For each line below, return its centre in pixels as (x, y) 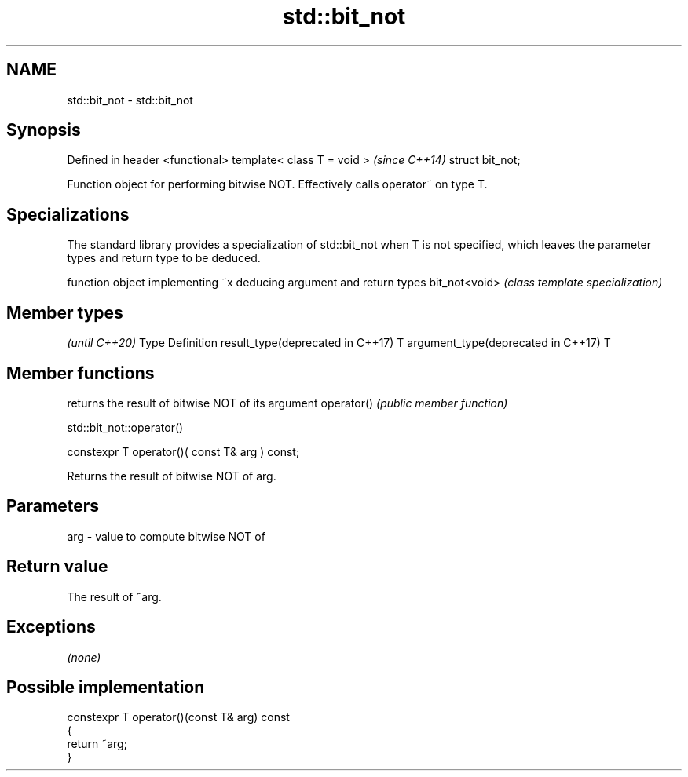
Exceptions (51, 627)
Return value (57, 567)
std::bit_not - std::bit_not (130, 100)
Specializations (68, 214)
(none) (84, 657)
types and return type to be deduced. (164, 258)
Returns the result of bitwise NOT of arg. (172, 476)
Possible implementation (106, 687)
